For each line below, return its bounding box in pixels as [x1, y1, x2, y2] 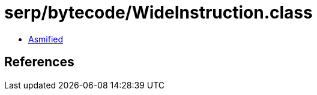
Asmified [28, 33, 64, 44]
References [4, 54, 74, 70]
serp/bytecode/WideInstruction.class [4, 2, 313, 23]
